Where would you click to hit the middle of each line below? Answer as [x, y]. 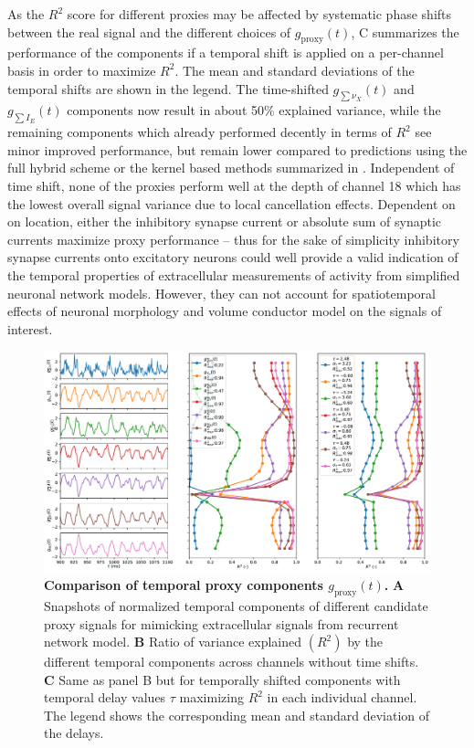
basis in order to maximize [82, 70]
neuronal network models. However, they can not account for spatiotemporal [221, 293]
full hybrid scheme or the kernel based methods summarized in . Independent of [231, 168]
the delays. [74, 733]
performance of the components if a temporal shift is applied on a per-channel [226, 53]
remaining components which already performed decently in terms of [200, 132]
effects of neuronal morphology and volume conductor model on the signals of [225, 311]
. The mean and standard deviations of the [295, 70]
